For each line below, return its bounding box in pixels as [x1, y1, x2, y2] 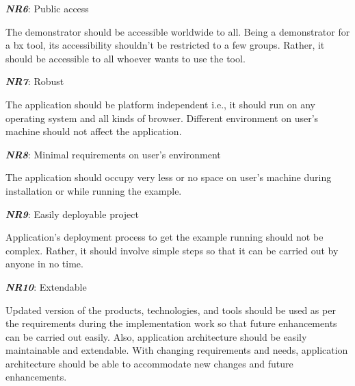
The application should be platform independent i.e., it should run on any [5, 97, 315, 111]
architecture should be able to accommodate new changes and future [5, 356, 293, 370]
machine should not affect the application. [5, 124, 182, 138]
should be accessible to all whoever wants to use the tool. [5, 51, 246, 65]
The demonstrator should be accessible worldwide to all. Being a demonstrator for [5, 24, 350, 38]
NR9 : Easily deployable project [5, 206, 139, 221]
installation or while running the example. [5, 183, 182, 197]
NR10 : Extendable [5, 279, 87, 293]
